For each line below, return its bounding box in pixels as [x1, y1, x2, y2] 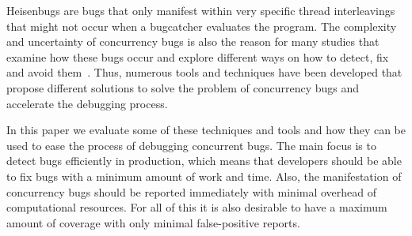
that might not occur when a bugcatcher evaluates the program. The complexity [6, 17, 397, 34]
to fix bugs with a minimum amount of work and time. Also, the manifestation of [6, 167, 402, 184]
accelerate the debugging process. [6, 95, 168, 111]
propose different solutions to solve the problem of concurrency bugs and [6, 79, 360, 96]
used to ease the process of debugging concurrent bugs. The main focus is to [6, 137, 376, 153]
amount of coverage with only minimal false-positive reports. [6, 214, 300, 230]
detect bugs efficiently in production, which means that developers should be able [6, 152, 402, 169]
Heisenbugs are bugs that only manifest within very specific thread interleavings [6, 2, 395, 18]
